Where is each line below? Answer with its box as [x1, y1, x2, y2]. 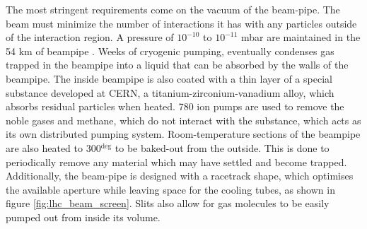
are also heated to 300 [6, 140, 101, 155]
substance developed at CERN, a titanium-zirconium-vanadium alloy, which [6, 85, 334, 100]
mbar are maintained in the [241, 30, 361, 45]
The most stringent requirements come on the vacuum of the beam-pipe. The [6, 2, 340, 16]
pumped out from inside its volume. [6, 209, 161, 224]
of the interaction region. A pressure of [6, 30, 174, 45]
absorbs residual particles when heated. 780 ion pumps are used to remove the [6, 99, 344, 114]
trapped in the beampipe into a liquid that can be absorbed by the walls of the [6, 57, 349, 72]
